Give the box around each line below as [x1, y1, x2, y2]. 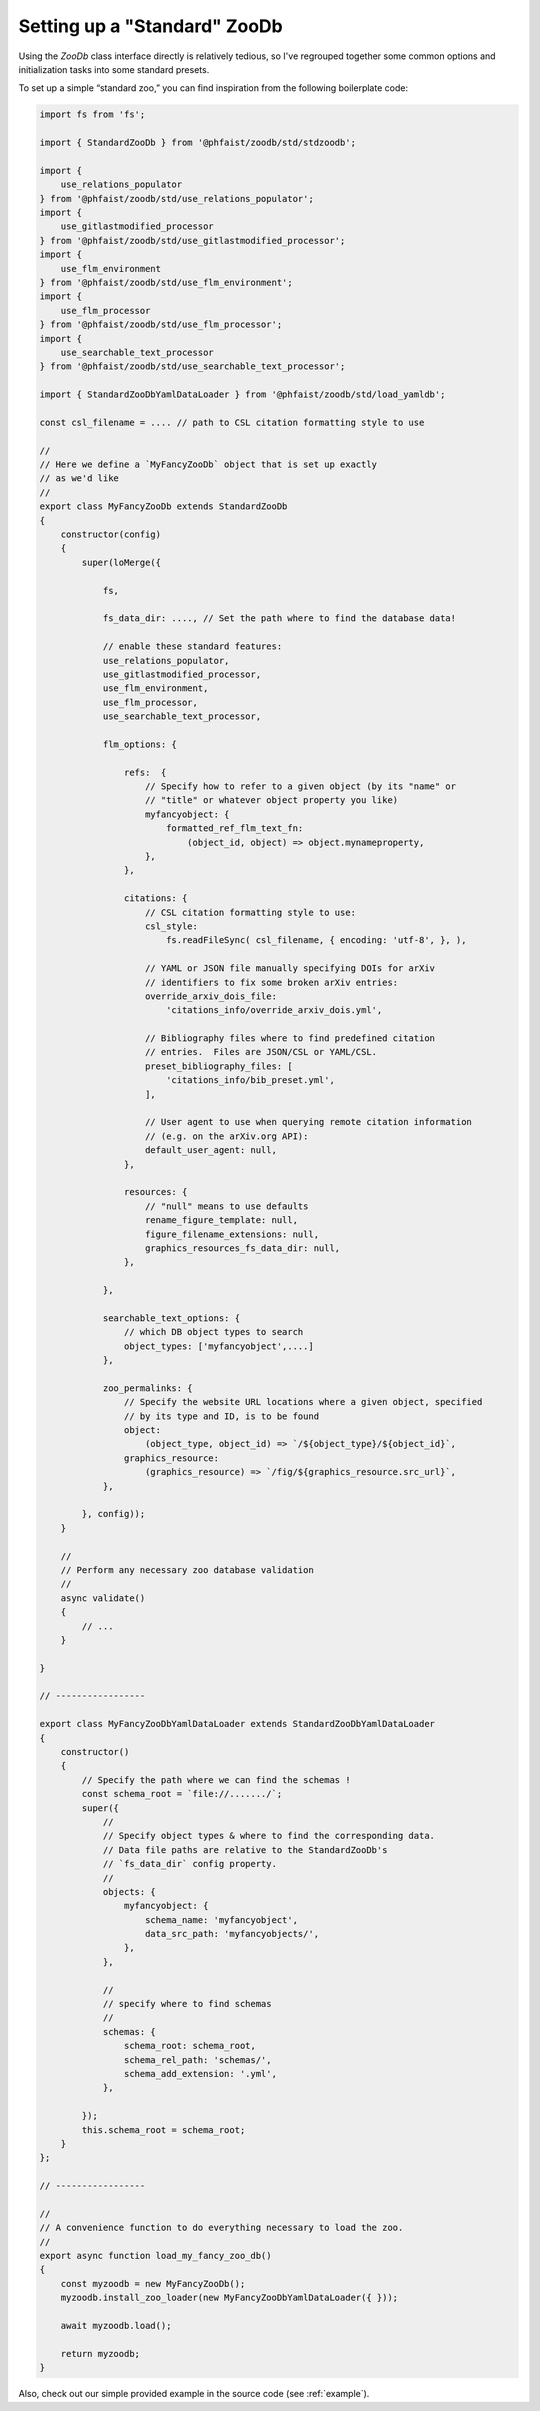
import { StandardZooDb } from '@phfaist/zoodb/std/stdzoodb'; [39, 137, 357, 149]
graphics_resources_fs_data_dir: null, [145, 1242, 341, 1254]
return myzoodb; [60, 2348, 140, 2359]
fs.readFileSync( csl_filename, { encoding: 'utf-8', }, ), [165, 935, 467, 946]
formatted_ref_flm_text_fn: [165, 823, 304, 834]
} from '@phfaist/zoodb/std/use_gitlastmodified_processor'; [39, 235, 346, 246]
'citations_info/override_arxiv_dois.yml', [165, 1005, 383, 1016]
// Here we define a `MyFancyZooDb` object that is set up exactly [39, 459, 378, 470]
